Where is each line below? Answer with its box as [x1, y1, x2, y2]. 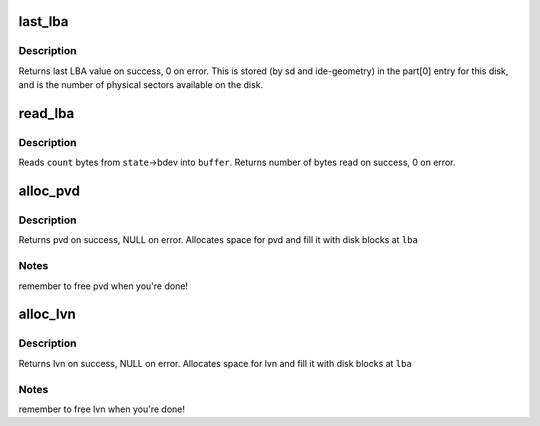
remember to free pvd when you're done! [18, 280, 189, 292]
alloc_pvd [18, 183, 80, 200]
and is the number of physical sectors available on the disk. [18, 79, 264, 91]
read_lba [18, 105, 75, 122]
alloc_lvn [18, 306, 77, 323]
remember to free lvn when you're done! [18, 403, 185, 415]
